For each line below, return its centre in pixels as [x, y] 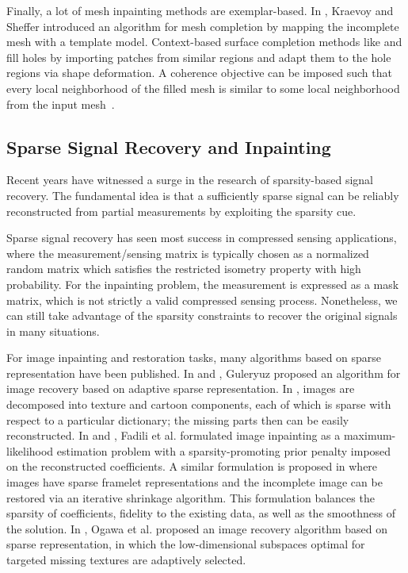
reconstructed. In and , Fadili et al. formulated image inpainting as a [173, 435]
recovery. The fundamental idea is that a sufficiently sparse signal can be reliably [203, 195]
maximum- [370, 435]
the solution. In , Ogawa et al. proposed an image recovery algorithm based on [197, 528]
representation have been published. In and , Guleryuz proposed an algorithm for [204, 373]
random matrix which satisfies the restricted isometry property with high [184, 269]
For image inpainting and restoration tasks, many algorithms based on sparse [194, 358]
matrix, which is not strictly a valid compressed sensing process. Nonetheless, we [202, 300]
